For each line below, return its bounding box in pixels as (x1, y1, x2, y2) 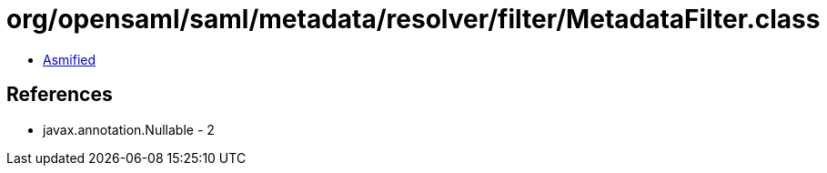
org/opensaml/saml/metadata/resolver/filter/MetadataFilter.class (6, 4, 821, 35)
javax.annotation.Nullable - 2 (43, 121, 215, 137)
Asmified (43, 51, 96, 67)
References (6, 83, 113, 107)
